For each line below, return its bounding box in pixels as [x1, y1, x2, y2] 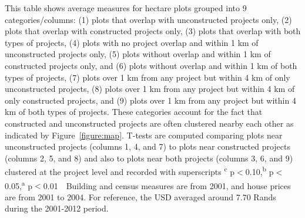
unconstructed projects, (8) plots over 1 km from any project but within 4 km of [5, 82, 295, 95]
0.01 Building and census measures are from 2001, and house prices [43, 179, 291, 191]
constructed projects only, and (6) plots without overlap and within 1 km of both [5, 59, 297, 71]
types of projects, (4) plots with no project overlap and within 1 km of [5, 36, 259, 48]
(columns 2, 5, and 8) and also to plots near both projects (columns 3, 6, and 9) [5, 151, 293, 164]
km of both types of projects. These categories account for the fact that [5, 105, 263, 118]
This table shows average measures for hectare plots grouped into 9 [5, 2, 247, 14]
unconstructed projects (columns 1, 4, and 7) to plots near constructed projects [5, 140, 290, 153]
